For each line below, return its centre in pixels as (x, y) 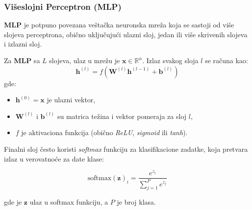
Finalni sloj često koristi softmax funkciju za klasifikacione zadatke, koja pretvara (126, 149)
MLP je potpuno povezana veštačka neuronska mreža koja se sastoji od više (119, 25)
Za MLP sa (22, 60)
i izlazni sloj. (23, 44)
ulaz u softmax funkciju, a (69, 202)
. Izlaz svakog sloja (170, 60)
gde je (13, 202)
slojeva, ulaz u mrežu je (85, 60)
